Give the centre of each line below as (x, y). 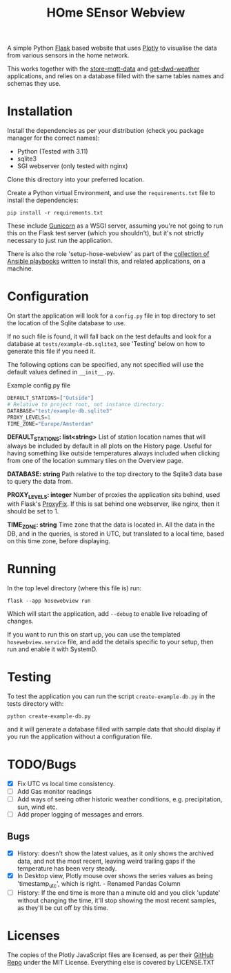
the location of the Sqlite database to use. (67, 323)
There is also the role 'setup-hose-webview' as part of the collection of (108, 254)
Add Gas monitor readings (54, 791)
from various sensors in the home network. (68, 55)
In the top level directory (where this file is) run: (74, 588)
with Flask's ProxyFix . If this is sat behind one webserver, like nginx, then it (113, 504)
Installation (40, 111)
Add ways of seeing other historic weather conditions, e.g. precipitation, (120, 799)
